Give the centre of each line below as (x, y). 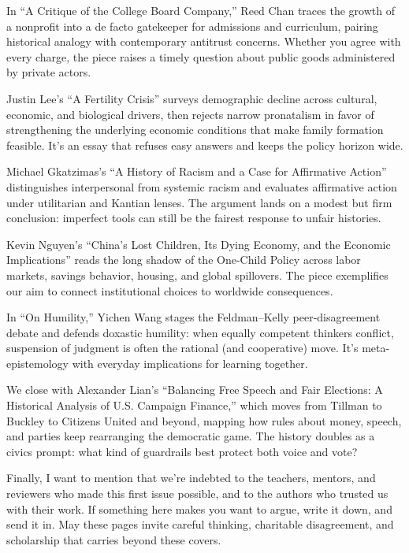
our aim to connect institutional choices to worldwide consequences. (170, 290)
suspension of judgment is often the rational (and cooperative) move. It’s (182, 348)
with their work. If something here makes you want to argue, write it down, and (199, 508)
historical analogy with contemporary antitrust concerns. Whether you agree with (204, 41)
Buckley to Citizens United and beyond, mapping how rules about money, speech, (204, 420)
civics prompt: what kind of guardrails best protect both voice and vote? (182, 451)
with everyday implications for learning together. (190, 363)
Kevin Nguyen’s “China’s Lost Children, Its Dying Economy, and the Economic (199, 244)
